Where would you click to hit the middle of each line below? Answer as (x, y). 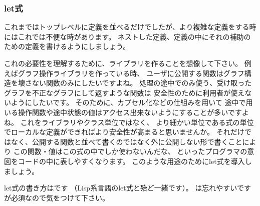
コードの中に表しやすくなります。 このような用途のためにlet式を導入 (131, 161)
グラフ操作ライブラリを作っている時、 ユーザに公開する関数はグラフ (131, 73)
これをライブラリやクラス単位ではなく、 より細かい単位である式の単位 (137, 122)
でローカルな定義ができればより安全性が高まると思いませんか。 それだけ (124, 132)
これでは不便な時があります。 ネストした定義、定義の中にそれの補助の (134, 36)
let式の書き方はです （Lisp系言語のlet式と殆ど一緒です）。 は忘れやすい (120, 188)
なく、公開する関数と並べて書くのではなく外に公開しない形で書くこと (126, 141)
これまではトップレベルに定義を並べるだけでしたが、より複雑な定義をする (127, 27)
